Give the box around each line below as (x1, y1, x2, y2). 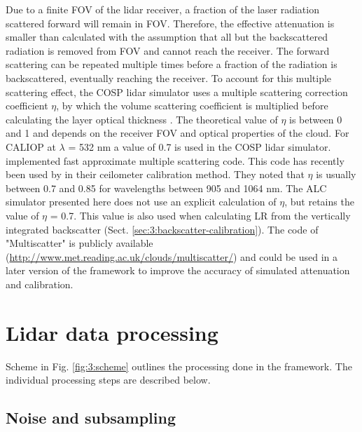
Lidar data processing (6, 318, 218, 346)
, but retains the (284, 194, 354, 209)
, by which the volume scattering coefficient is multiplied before (56, 98, 328, 113)
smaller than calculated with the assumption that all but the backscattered (6, 29, 328, 44)
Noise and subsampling (6, 407, 176, 428)
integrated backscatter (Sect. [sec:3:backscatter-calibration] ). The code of (6, 222, 319, 236)
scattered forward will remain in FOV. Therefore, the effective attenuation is (6, 15, 335, 30)
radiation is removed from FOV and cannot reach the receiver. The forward (6, 43, 330, 58)
